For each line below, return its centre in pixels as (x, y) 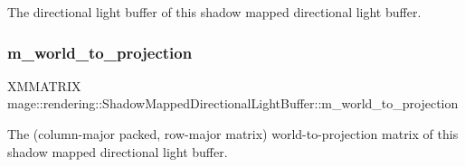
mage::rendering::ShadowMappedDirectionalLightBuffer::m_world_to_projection (233, 103)
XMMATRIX (44, 85)
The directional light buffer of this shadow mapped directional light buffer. (214, 12)
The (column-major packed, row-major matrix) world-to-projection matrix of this (233, 134)
